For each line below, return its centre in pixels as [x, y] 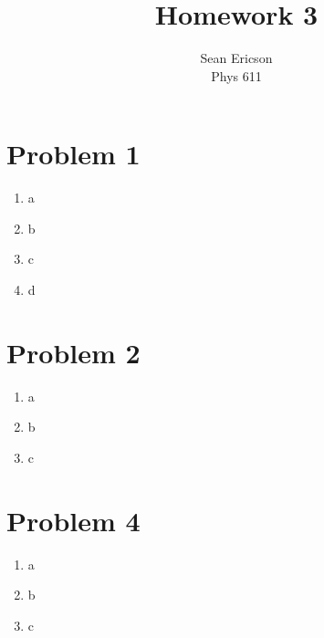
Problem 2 [73, 352]
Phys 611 [236, 75]
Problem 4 [73, 520]
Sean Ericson [236, 58]
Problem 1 [73, 154]
